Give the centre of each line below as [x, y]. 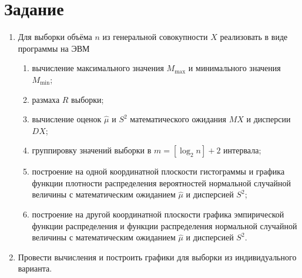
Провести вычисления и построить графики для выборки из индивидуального [157, 257]
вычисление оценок [67, 119]
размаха [46, 99]
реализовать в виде [254, 37]
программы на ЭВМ [54, 48]
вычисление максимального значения [98, 68]
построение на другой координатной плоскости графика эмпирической [158, 214]
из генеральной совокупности [155, 37]
